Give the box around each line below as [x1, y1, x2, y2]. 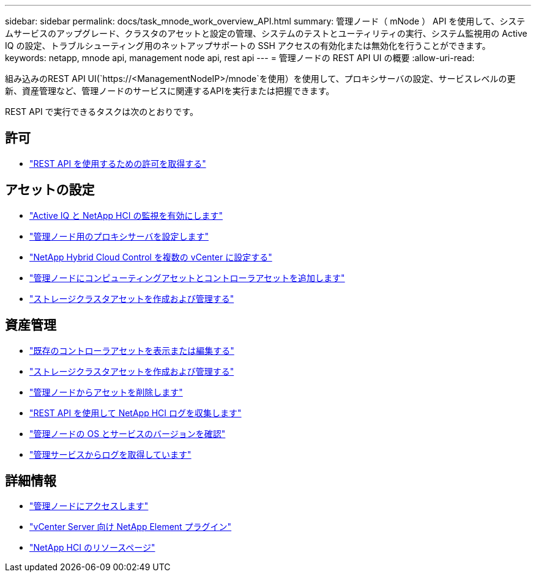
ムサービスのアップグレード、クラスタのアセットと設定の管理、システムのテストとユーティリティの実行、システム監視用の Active [5, 28, 527, 39]
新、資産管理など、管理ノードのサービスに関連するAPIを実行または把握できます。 [5, 86, 335, 96]
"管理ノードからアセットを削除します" [29, 386, 183, 397]
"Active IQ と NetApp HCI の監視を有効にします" [29, 210, 223, 221]
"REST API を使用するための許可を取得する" [29, 158, 206, 169]
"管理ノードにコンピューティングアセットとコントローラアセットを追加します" [29, 272, 345, 283]
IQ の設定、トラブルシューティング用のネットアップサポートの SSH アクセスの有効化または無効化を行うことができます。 [5, 40, 491, 51]
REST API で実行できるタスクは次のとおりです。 [5, 106, 198, 117]
